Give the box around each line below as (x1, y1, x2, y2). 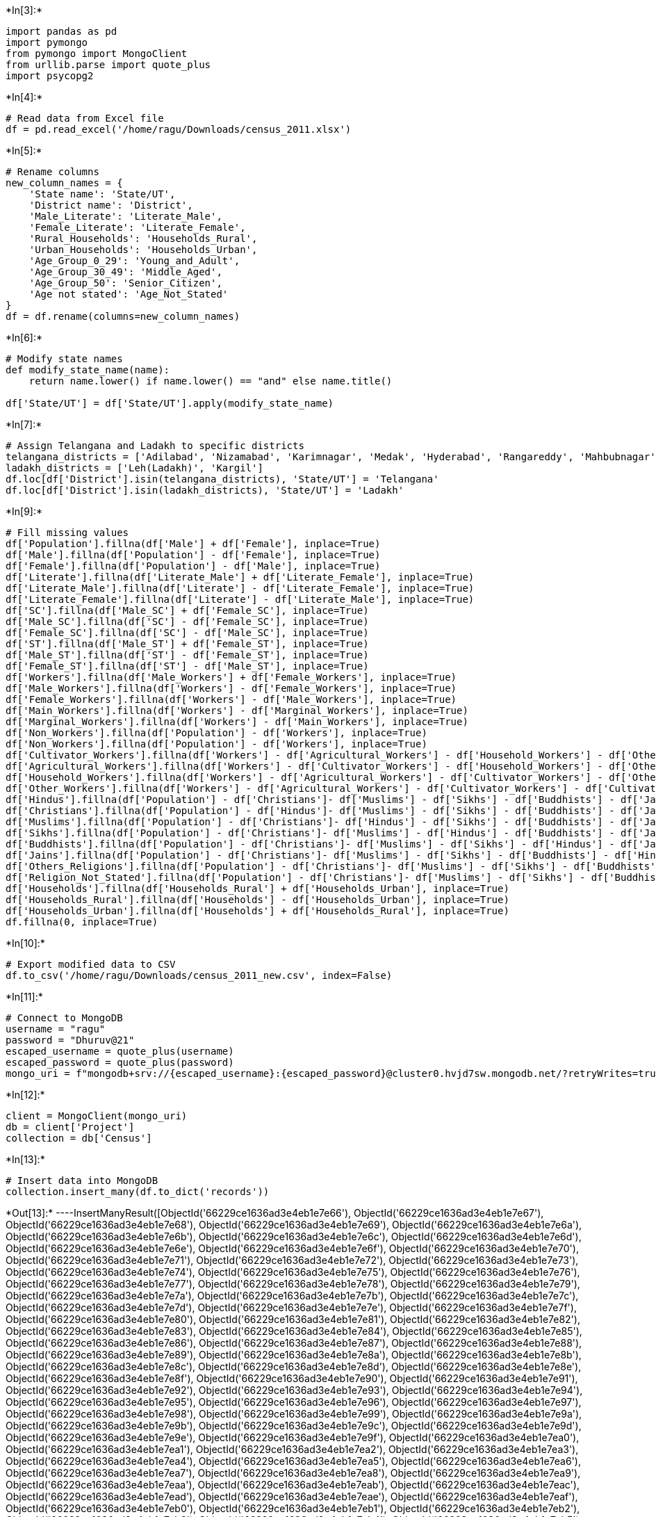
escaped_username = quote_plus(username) (6, 1046, 234, 1057)
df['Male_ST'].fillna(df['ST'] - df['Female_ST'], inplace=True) (6, 649, 369, 660)
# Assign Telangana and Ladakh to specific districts (6, 440, 304, 451)
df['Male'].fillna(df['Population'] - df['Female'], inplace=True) (6, 549, 381, 560)
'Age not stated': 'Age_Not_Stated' (28, 289, 229, 300)
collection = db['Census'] (6, 1133, 152, 1144)
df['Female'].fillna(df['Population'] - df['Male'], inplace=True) (6, 560, 381, 571)
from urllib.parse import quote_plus (6, 59, 211, 70)
